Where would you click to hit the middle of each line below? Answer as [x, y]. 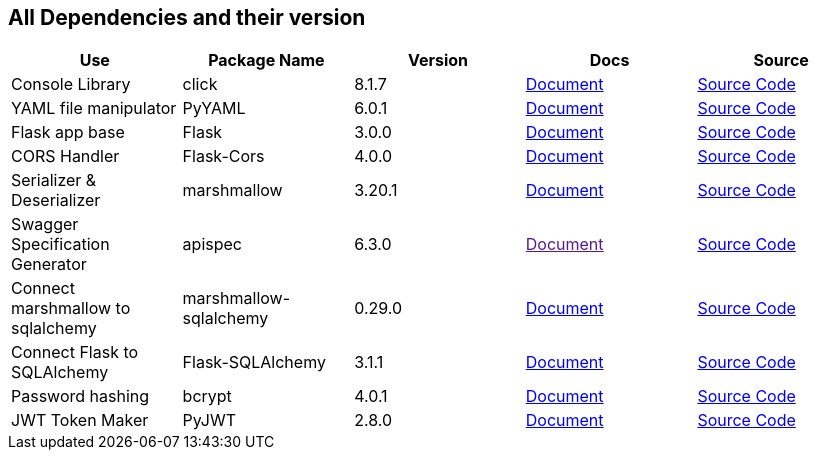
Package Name [266, 60]
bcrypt [207, 396]
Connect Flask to [75, 352]
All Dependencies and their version [187, 17]
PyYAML [214, 108]
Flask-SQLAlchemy [254, 362]
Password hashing [80, 396]
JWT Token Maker [80, 420]
